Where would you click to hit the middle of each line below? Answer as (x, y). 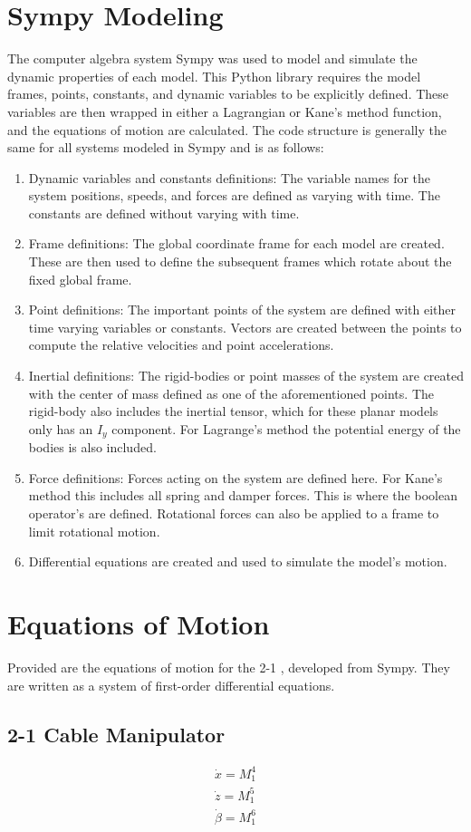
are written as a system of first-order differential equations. (171, 685)
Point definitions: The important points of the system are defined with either (242, 310)
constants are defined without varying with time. (164, 213)
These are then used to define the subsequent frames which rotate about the (240, 261)
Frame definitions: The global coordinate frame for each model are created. (236, 243)
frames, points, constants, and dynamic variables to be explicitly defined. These (228, 94)
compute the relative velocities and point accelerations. (181, 345)
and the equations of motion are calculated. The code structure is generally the (227, 129)
